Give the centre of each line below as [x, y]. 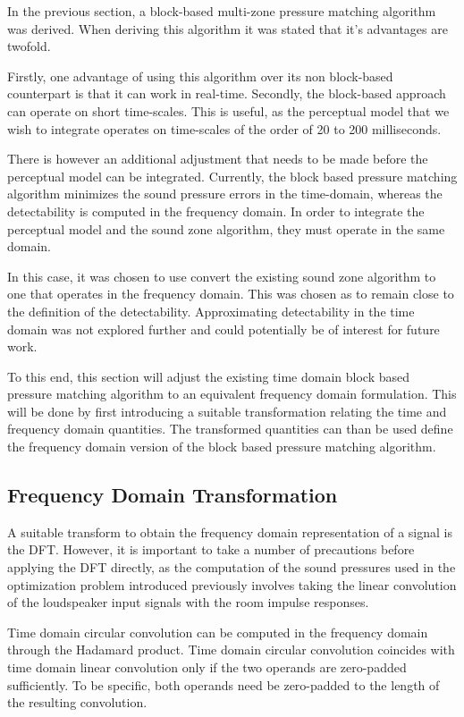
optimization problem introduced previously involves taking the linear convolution [232, 584]
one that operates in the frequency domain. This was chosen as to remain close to [231, 294]
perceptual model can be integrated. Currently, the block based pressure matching [232, 176]
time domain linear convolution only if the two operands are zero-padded [207, 667]
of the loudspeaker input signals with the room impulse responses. [188, 602]
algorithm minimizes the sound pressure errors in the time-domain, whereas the [225, 194]
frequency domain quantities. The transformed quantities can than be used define [230, 429]
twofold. [29, 46]
